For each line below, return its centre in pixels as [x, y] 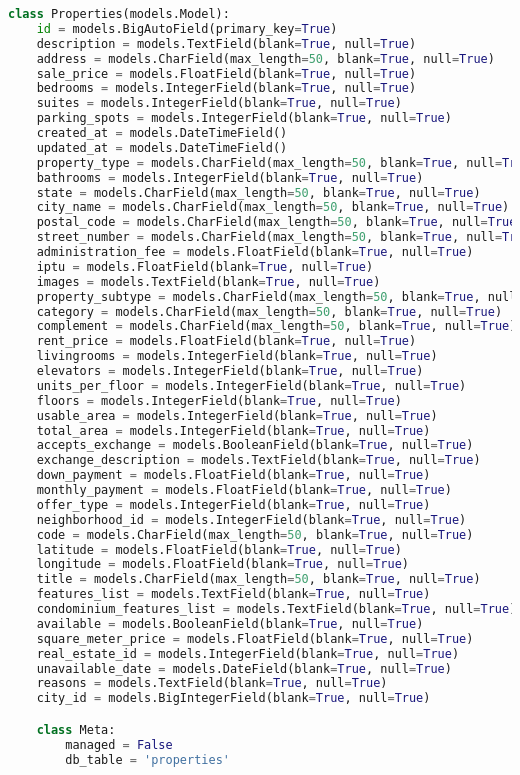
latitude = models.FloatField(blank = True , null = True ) [219, 549]
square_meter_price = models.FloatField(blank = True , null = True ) [255, 638]
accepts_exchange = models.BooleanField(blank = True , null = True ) [255, 445]
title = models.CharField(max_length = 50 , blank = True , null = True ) [258, 579]
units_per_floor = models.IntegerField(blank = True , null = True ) [251, 385]
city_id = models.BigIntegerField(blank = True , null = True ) [233, 698]
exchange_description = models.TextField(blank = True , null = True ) [258, 460]
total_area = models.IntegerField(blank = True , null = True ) [233, 430]
